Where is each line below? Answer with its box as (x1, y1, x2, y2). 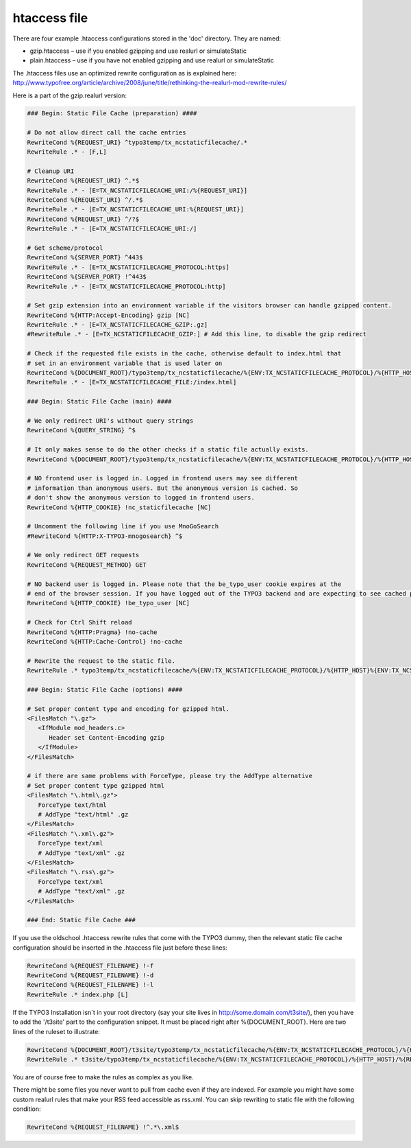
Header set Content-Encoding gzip (49, 734, 164, 741)
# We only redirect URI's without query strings (27, 417, 194, 425)
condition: (12, 1105, 41, 1113)
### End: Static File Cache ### (27, 916, 136, 924)
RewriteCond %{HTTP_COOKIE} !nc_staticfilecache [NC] (27, 503, 212, 511)
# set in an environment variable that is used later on (27, 359, 223, 367)
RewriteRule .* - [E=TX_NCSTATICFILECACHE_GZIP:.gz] (27, 321, 208, 329)
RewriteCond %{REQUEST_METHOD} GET (27, 561, 147, 569)
